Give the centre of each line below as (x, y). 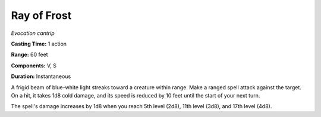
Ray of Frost (41, 15)
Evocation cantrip (33, 33)
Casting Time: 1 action (39, 44)
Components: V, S (34, 66)
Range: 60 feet (29, 55)
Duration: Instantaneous (41, 76)
